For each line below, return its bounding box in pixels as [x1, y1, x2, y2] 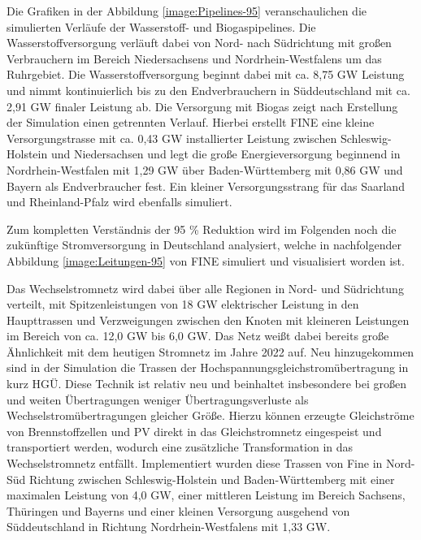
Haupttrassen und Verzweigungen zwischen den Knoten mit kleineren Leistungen [7, 311, 410, 328]
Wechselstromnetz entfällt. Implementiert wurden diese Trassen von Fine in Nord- [7, 455, 415, 472]
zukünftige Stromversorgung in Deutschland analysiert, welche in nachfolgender [7, 236, 401, 253]
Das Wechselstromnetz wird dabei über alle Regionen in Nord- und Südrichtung [7, 279, 404, 296]
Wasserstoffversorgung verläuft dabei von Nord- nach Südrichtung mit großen [7, 34, 392, 51]
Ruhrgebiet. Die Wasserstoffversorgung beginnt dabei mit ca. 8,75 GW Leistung [7, 66, 405, 83]
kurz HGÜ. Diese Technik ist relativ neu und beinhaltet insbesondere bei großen [7, 375, 406, 392]
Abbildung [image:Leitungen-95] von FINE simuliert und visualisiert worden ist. [7, 252, 405, 269]
